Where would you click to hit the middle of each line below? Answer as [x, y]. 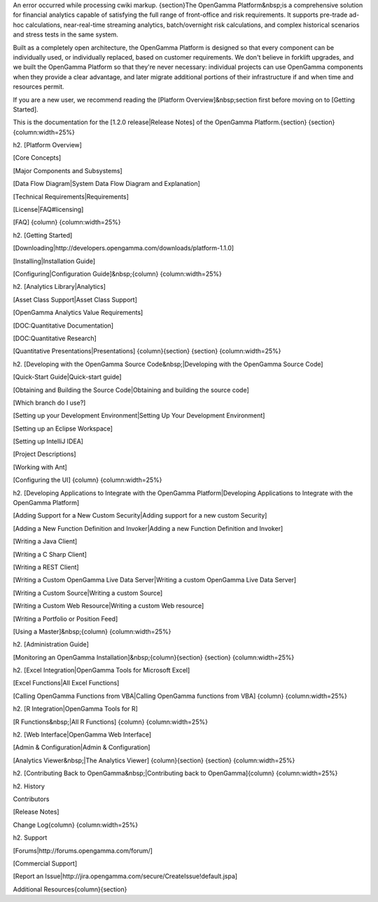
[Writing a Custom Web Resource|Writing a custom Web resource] [108, 606]
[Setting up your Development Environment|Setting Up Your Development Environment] [139, 416]
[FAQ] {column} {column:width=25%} [67, 222]
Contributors [31, 799]
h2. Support [30, 837]
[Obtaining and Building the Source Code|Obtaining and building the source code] [131, 390]
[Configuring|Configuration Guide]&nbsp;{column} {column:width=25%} [117, 274]
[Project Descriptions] [44, 454]
